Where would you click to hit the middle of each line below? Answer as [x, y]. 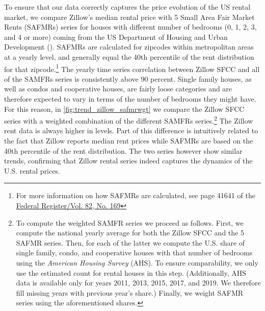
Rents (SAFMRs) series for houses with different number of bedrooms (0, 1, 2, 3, [130, 27]
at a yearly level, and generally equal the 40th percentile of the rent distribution [129, 56]
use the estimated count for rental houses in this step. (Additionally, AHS [131, 272]
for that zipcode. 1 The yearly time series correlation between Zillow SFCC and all [132, 68]
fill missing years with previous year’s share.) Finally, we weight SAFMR [130, 292]
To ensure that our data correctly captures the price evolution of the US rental [127, 7]
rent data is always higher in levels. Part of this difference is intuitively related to [131, 130]
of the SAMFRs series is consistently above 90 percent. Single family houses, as [128, 78]
